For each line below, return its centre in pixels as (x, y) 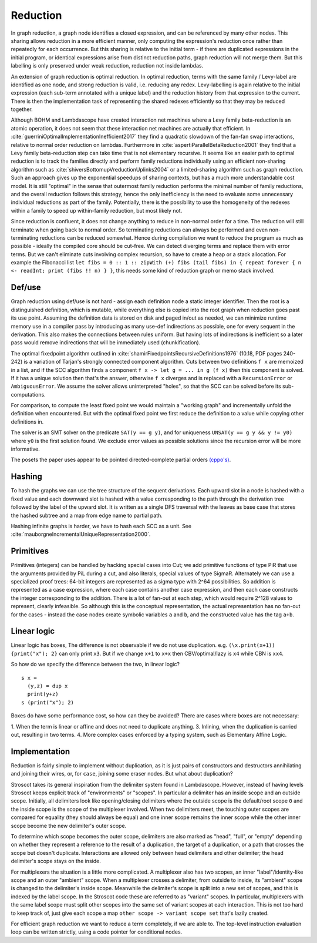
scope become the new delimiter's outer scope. (69, 825)
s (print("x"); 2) (48, 702)
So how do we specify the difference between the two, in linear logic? (95, 665)
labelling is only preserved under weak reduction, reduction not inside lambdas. (107, 66)
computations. (28, 394)
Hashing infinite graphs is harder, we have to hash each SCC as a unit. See (101, 526)
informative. (26, 449)
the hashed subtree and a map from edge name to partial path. (87, 515)
